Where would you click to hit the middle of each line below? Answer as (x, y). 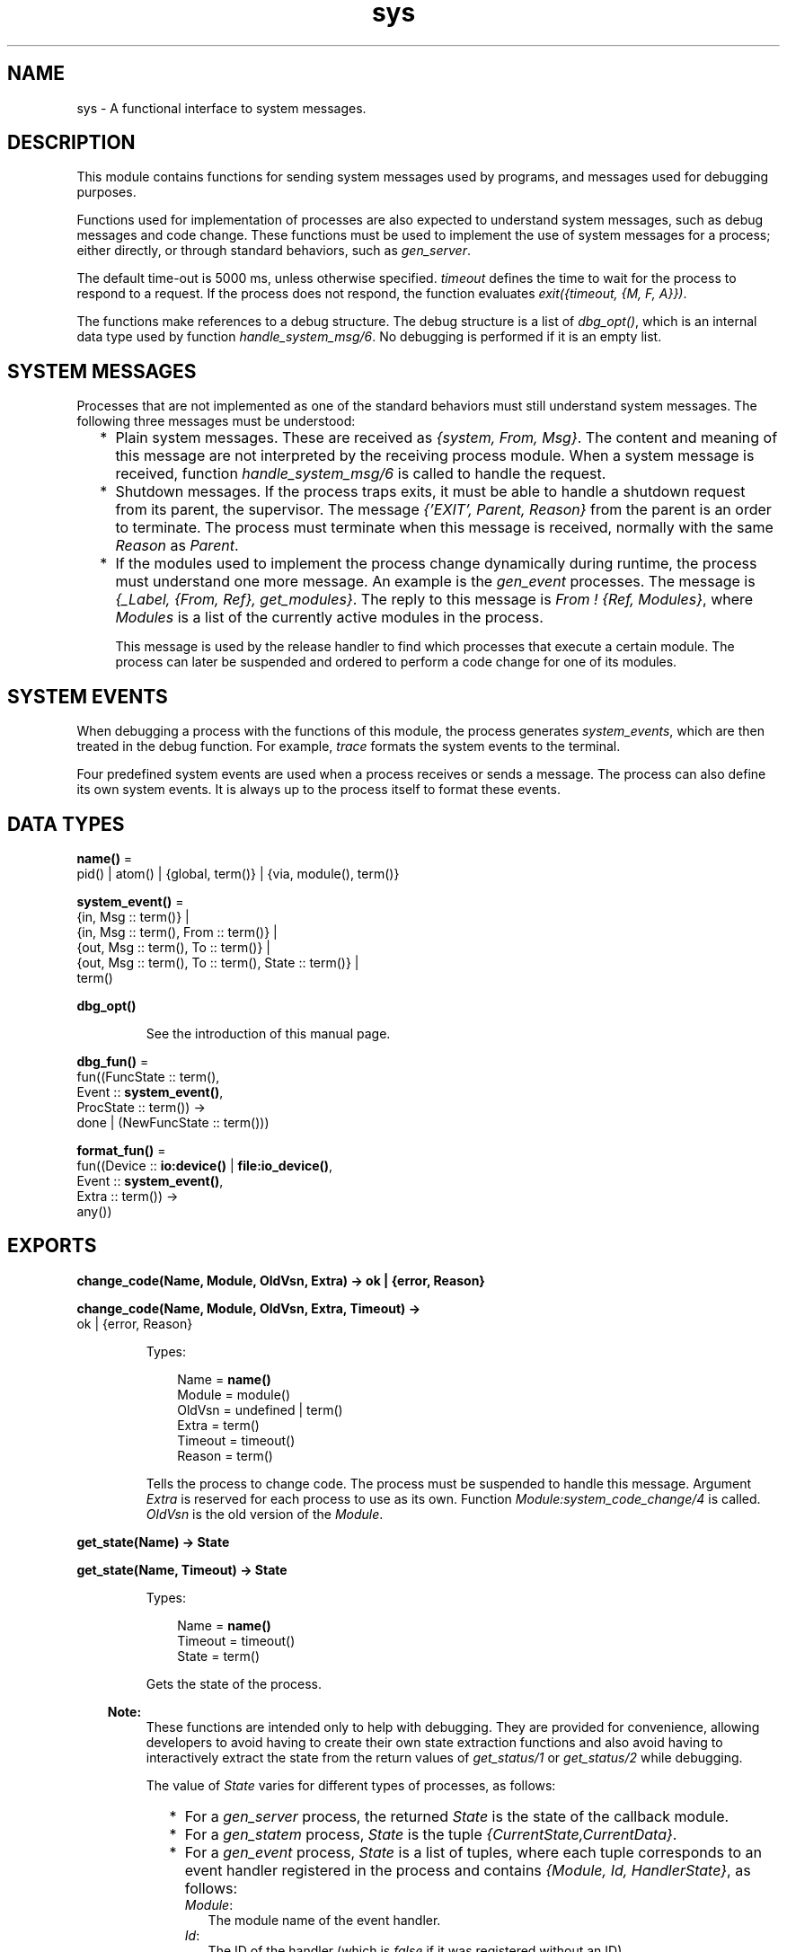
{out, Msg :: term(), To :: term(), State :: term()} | (218, 962)
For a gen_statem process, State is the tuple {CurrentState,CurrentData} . (431, 1834)
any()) (94, 1211)
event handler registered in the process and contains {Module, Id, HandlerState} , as (468, 1870)
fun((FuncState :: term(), (148, 1076)
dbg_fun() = (113, 1061)
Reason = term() (225, 1455)
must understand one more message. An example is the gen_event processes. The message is (435, 582)
